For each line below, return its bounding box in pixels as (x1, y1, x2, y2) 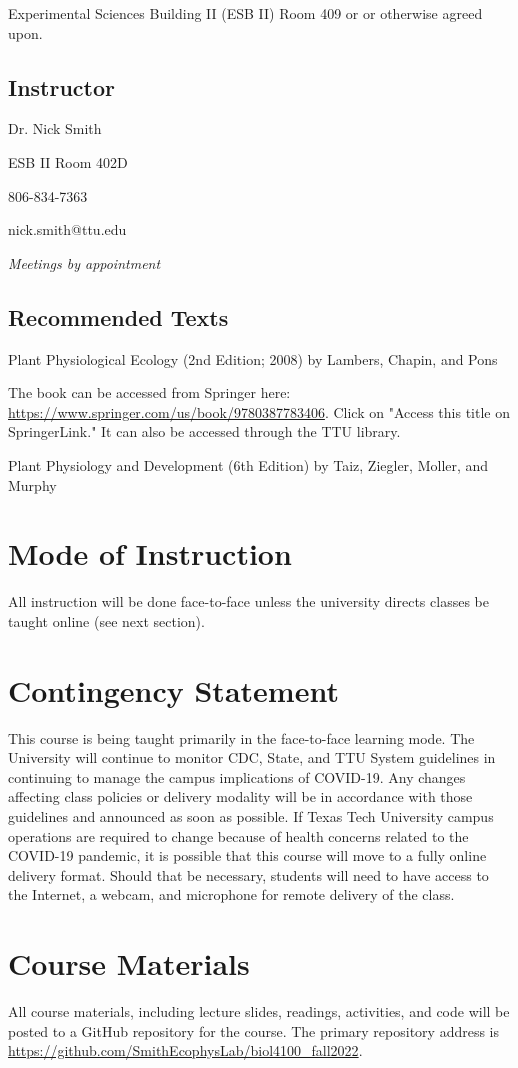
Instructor (8, 71, 116, 102)
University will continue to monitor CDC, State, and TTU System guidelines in (8, 747, 496, 768)
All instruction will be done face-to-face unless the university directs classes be (8, 591, 489, 612)
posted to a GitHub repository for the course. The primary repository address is (8, 1020, 500, 1041)
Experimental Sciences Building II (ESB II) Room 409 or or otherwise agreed (8, 3, 483, 23)
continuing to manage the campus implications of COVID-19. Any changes (8, 766, 466, 787)
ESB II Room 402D (8, 151, 128, 172)
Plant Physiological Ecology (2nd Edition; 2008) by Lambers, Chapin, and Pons (8, 348, 498, 369)
